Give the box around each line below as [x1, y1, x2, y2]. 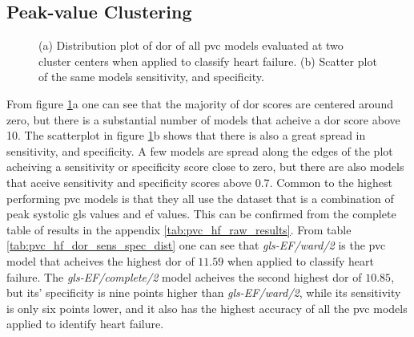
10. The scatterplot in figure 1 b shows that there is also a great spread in [6, 127, 366, 144]
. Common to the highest [269, 173, 392, 190]
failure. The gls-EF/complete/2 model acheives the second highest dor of [6, 268, 362, 285]
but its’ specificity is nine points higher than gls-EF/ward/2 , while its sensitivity [6, 284, 401, 301]
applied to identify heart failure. [6, 315, 164, 332]
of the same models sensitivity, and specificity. [38, 68, 264, 85]
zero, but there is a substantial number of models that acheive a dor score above [6, 111, 400, 128]
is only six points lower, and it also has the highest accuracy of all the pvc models [6, 299, 408, 316]
